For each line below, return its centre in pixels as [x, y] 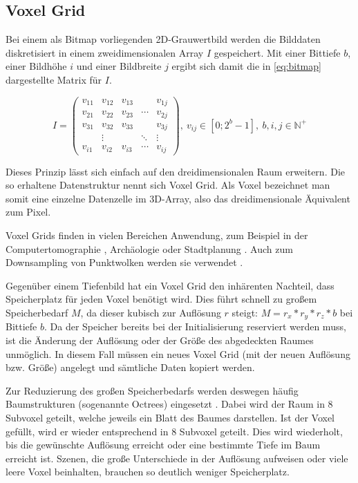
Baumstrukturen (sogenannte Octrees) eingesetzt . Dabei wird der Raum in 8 [169, 404]
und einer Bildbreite [119, 66]
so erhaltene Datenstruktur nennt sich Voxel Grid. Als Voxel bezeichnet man [168, 185]
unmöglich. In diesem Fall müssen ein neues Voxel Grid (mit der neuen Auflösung [178, 353]
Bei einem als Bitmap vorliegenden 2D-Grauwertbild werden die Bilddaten [163, 39]
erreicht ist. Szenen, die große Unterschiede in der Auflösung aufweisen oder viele [177, 458]
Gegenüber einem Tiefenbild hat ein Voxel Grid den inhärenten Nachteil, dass [170, 285]
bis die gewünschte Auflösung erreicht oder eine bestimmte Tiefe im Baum [163, 445]
